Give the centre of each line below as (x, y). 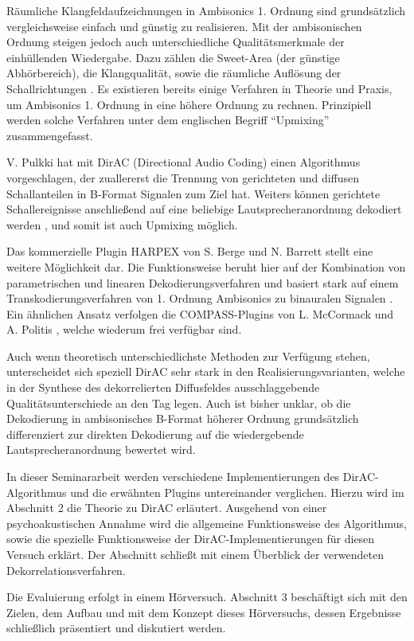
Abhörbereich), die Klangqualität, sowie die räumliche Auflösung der (174, 73)
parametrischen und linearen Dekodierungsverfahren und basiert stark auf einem (203, 282)
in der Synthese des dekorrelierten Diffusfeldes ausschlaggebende (163, 387)
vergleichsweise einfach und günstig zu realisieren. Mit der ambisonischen (184, 26)
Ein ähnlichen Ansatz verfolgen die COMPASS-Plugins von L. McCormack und (200, 313)
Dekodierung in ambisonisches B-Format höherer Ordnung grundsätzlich (183, 418)
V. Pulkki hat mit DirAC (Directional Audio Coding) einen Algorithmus (184, 162)
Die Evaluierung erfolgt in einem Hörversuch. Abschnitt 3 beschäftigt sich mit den (207, 597)
